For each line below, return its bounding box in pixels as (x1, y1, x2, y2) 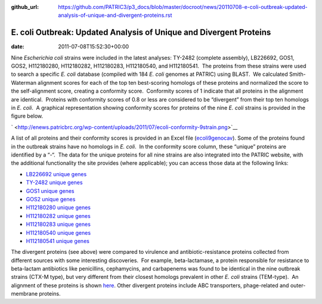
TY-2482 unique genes (26, 179, 83, 186)
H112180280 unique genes (26, 204, 91, 211)
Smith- (289, 70, 306, 78)
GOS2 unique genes (26, 195, 76, 202)
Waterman (11, 79, 37, 86)
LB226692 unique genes (26, 170, 87, 177)
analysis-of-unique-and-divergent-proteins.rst (58, 12, 172, 19)
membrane (11, 290, 38, 297)
